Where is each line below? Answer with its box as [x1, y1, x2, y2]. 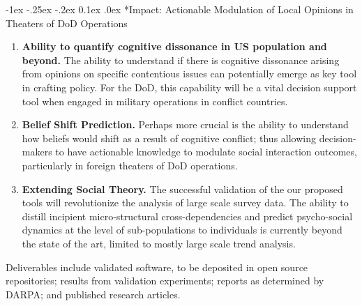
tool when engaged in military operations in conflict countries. [22, 93, 288, 108]
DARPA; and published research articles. [6, 286, 181, 301]
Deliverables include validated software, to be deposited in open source [6, 259, 308, 274]
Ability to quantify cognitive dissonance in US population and [22, 39, 327, 54]
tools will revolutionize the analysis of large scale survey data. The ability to [22, 195, 349, 210]
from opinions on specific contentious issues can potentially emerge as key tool [22, 66, 357, 81]
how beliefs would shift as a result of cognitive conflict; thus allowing [22, 130, 316, 145]
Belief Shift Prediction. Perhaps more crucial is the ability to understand [22, 117, 349, 132]
